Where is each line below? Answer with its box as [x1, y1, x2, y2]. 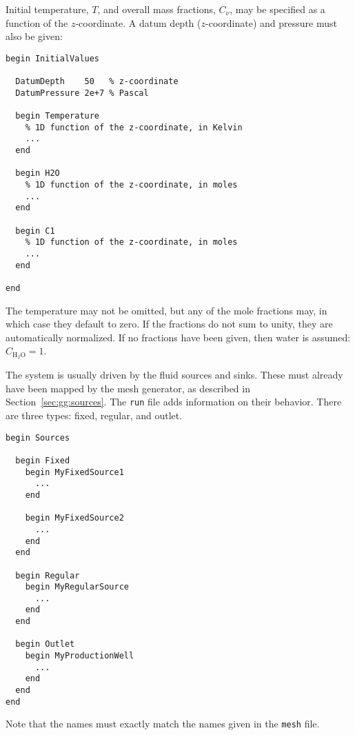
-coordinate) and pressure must [205, 15, 337, 30]
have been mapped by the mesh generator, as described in [6, 381, 250, 395]
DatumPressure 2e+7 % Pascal [15, 88, 149, 98]
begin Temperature [15, 111, 100, 121]
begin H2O [15, 168, 60, 179]
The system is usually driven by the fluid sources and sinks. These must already [6, 367, 343, 382]
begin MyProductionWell [25, 651, 134, 661]
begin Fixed [15, 455, 70, 465]
